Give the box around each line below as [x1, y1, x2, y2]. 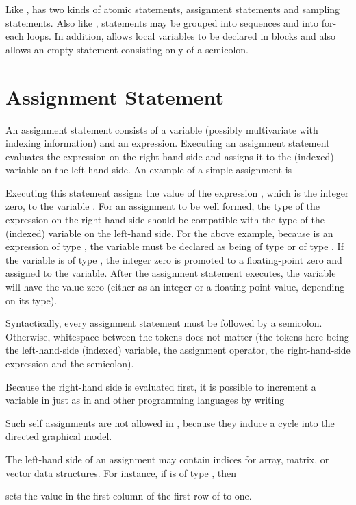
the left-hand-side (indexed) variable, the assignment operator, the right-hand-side [5, 343, 351, 357]
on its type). [5, 293, 58, 307]
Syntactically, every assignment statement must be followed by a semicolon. [5, 316, 322, 330]
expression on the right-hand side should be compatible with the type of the [5, 212, 325, 227]
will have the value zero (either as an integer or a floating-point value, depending [5, 280, 345, 294]
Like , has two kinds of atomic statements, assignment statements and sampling [5, 2, 340, 16]
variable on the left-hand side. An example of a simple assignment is [5, 162, 292, 177]
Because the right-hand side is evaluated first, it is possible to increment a [5, 379, 316, 393]
